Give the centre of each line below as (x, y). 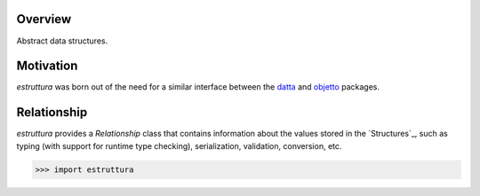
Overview (44, 19)
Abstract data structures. (62, 41)
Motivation (47, 66)
